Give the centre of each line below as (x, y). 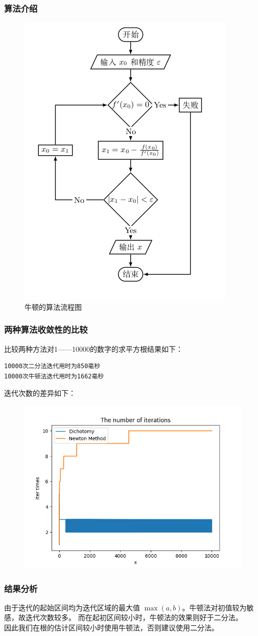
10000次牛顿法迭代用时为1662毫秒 (54, 376)
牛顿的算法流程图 (53, 306)
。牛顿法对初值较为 (214, 607)
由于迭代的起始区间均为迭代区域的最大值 (72, 607)
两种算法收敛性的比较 (46, 330)
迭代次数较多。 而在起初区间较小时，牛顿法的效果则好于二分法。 (134, 617)
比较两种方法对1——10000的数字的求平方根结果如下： (93, 348)
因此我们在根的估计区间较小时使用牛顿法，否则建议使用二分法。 (111, 627)
